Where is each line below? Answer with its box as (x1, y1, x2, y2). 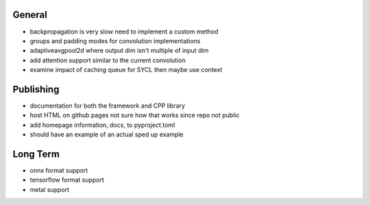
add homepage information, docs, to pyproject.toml (29, 121, 175, 129)
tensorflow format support (29, 176, 104, 184)
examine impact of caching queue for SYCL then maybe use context (29, 66, 223, 74)
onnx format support (29, 167, 88, 175)
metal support (29, 185, 70, 193)
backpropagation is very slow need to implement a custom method (29, 27, 219, 36)
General (12, 9, 48, 21)
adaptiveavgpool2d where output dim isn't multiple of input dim (29, 47, 209, 55)
